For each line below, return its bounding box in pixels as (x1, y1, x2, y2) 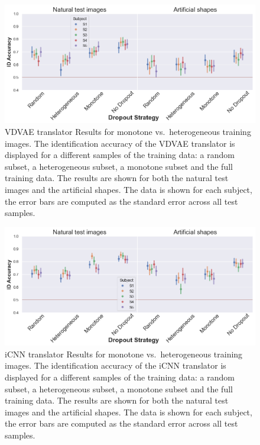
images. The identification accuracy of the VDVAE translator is (5, 137, 235, 149)
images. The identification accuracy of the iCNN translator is (5, 359, 226, 372)
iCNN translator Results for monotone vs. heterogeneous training (5, 347, 243, 360)
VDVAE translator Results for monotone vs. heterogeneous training (5, 125, 251, 138)
